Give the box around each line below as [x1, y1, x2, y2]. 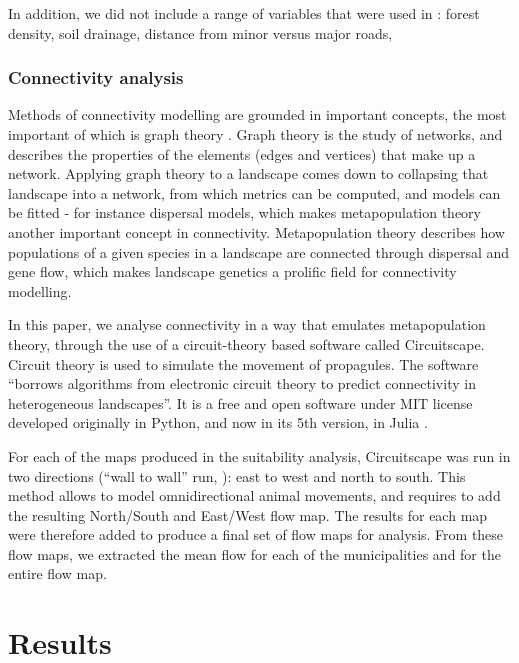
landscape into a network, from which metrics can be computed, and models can [8, 182, 501, 203]
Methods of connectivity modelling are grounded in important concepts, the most [8, 104, 507, 125]
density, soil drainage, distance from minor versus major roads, [8, 22, 393, 43]
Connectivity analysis [8, 65, 184, 90]
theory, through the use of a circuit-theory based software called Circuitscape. [8, 333, 485, 354]
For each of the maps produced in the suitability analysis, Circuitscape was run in [8, 445, 511, 466]
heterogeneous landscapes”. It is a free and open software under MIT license [8, 392, 473, 413]
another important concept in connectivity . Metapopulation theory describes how [8, 221, 505, 242]
